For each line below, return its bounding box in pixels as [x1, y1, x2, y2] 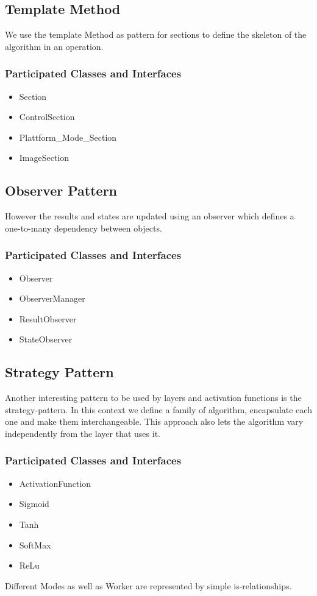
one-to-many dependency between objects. [5, 221, 162, 234]
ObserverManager [19, 292, 85, 305]
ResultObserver [19, 312, 77, 325]
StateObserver [19, 333, 73, 346]
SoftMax [19, 538, 51, 551]
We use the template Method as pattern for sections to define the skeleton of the [5, 28, 307, 41]
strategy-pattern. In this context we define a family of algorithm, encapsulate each [5, 403, 312, 416]
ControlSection [19, 110, 75, 123]
